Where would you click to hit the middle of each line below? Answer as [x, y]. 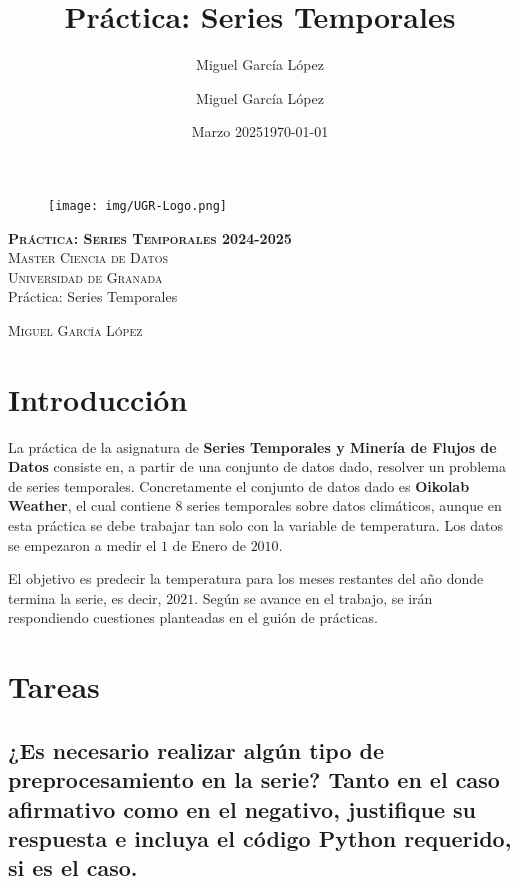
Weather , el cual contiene [89, 505]
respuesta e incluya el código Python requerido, [260, 837]
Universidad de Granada [85, 276]
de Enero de [209, 544]
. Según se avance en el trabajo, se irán [313, 597]
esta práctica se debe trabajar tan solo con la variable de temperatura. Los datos [256, 525]
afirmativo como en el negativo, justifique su [242, 808]
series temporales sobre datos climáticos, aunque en [344, 505]
